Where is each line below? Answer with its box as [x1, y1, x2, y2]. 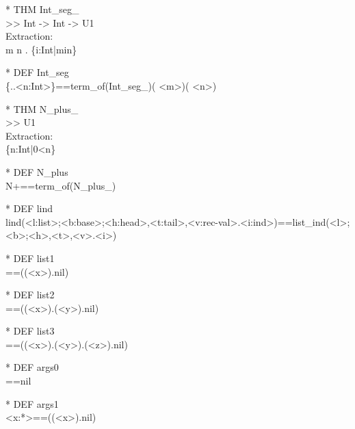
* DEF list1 [5, 250, 55, 265]
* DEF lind [5, 201, 53, 216]
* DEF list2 [5, 287, 55, 302]
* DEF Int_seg [5, 65, 69, 79]
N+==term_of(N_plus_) [5, 178, 116, 192]
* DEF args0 [5, 360, 59, 374]
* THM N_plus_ [5, 101, 79, 116]
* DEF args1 [5, 396, 59, 411]
